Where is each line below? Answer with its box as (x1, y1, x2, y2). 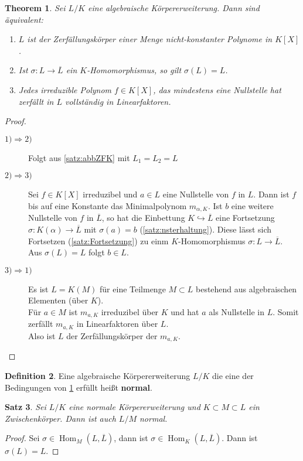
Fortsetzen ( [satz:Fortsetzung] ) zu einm (28, 234, 169, 247)
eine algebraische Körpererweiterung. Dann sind (88, 2, 260, 13)
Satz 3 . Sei (5, 401, 46, 413)
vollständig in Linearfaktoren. (64, 95, 171, 107)
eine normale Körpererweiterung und (69, 401, 200, 413)
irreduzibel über (101, 305, 159, 317)
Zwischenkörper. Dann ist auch (5, 412, 116, 424)
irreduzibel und (83, 188, 138, 200)
